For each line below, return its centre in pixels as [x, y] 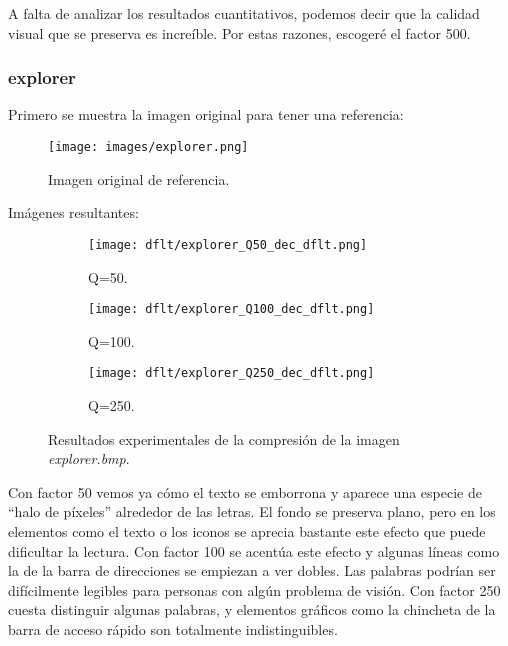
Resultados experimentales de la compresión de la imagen [224, 438]
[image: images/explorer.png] [148, 147]
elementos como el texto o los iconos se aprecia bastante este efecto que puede [247, 530]
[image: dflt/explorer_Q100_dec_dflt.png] [231, 309]
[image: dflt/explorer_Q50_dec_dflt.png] [228, 244]
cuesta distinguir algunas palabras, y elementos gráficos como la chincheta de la [252, 609]
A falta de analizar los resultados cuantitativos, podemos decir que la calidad [244, 13]
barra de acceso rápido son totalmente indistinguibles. [173, 628]
